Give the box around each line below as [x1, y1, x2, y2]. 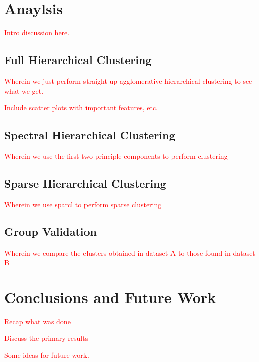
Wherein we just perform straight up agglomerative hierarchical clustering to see [4, 75, 252, 86]
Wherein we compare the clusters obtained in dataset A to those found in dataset [4, 247, 255, 258]
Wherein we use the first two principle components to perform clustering [4, 150, 228, 161]
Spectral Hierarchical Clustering [4, 127, 176, 143]
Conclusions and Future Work [4, 286, 216, 307]
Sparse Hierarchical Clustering [4, 175, 166, 191]
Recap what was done [4, 316, 71, 326]
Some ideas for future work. [4, 350, 89, 360]
